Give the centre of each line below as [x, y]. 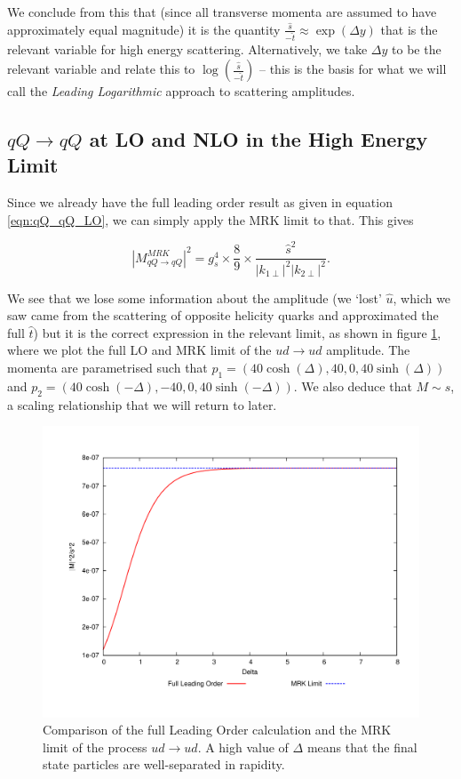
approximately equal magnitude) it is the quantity [144, 29]
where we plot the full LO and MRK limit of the [139, 350]
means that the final [362, 747]
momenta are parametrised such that [107, 367]
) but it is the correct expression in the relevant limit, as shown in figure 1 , [237, 332]
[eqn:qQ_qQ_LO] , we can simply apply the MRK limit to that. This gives [211, 219]
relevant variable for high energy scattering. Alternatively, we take [187, 49]
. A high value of [243, 747]
